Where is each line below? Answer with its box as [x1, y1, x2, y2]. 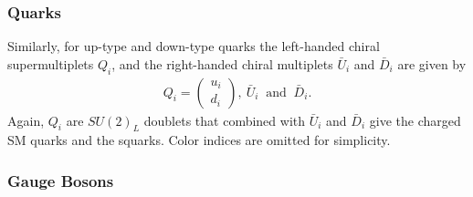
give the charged [369, 110, 461, 130]
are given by [397, 54, 467, 73]
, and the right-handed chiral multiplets [111, 54, 333, 73]
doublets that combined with [143, 110, 306, 130]
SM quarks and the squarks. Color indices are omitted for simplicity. [7, 130, 391, 150]
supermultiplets [7, 54, 94, 73]
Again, [7, 110, 45, 130]
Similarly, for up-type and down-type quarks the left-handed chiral [7, 36, 380, 56]
